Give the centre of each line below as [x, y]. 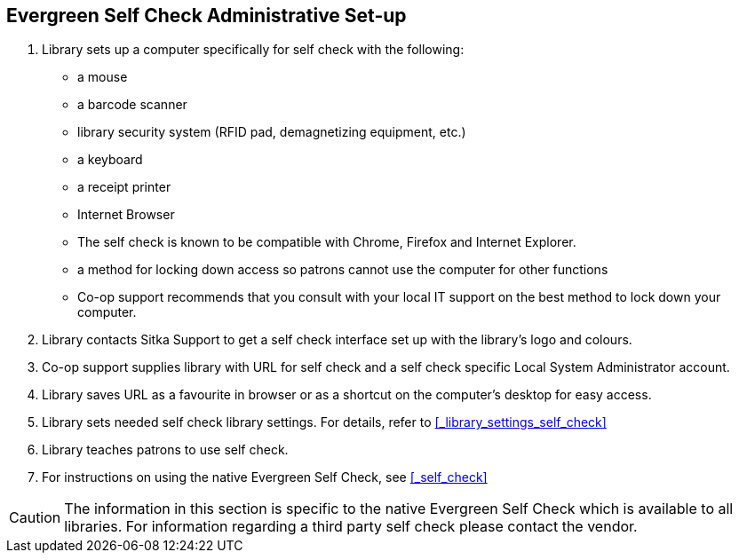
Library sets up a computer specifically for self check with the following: [253, 50]
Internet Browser [126, 215]
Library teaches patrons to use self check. [165, 450]
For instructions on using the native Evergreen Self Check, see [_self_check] [265, 477]
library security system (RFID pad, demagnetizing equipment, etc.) [272, 132]
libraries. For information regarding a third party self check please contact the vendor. [351, 527]
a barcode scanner [132, 105]
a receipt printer [124, 187]
